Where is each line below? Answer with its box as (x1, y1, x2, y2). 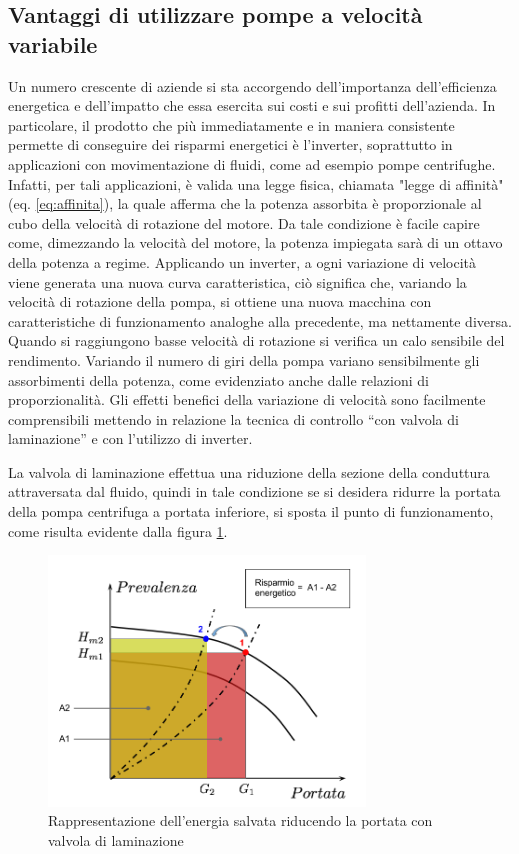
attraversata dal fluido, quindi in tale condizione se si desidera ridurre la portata (8, 481, 501, 502)
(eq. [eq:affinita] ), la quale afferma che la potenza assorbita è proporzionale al (8, 193, 482, 214)
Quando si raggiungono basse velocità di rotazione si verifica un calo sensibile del (8, 330, 505, 351)
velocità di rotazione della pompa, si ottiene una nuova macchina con (8, 291, 432, 312)
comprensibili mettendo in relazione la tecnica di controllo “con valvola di (8, 408, 459, 429)
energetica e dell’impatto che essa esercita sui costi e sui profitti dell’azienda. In (8, 95, 496, 116)
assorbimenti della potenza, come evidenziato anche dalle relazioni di (8, 369, 429, 390)
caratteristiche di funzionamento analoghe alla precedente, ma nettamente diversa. (8, 310, 512, 331)
